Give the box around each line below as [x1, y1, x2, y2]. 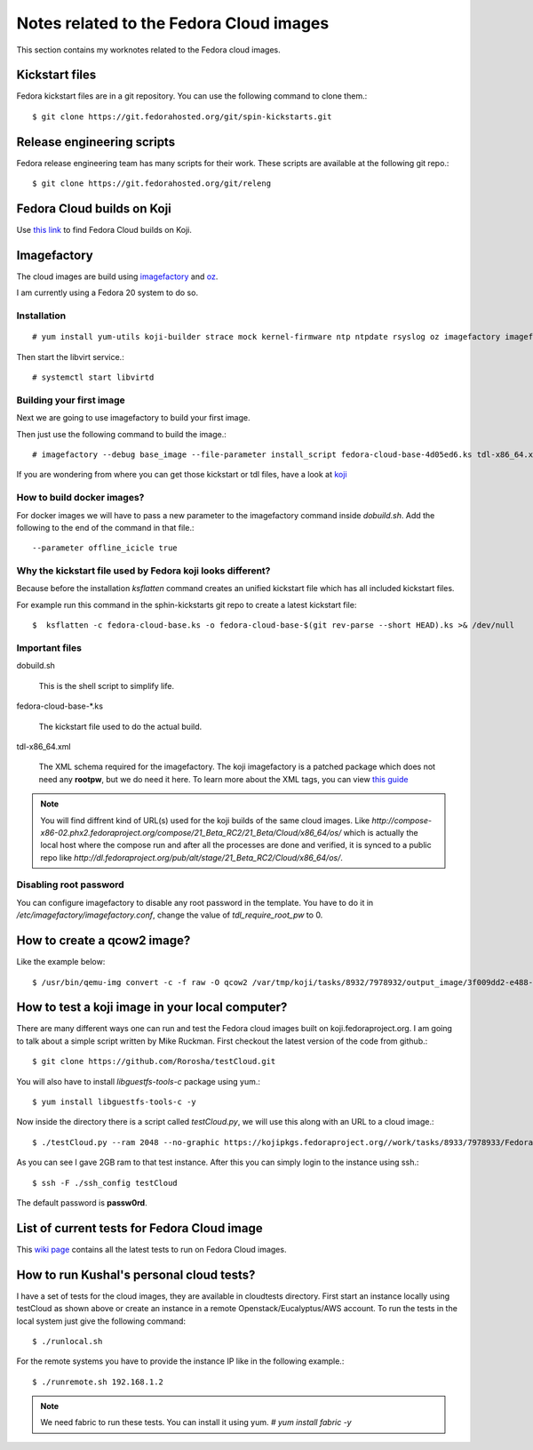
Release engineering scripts [16, 134, 176, 149]
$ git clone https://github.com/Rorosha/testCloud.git [32, 1056, 276, 1067]
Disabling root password [16, 878, 124, 891]
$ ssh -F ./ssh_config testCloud [32, 1178, 178, 1188]
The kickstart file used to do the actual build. [38, 721, 203, 732]
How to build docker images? [16, 492, 145, 504]
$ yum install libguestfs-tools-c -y [32, 1096, 197, 1107]
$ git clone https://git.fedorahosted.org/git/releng [32, 179, 271, 188]
